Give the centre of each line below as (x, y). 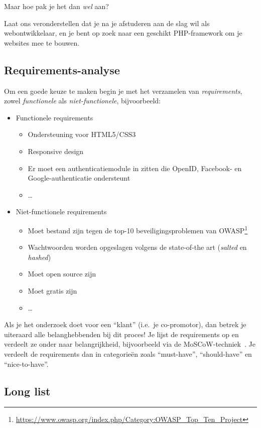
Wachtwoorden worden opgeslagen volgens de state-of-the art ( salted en (137, 247)
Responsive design (56, 151)
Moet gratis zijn (52, 290)
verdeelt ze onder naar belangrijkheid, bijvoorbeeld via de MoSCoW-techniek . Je (130, 344)
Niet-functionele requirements (61, 211)
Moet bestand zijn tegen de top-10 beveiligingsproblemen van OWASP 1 (138, 229)
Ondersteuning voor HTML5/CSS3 (82, 134)
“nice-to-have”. (26, 364)
